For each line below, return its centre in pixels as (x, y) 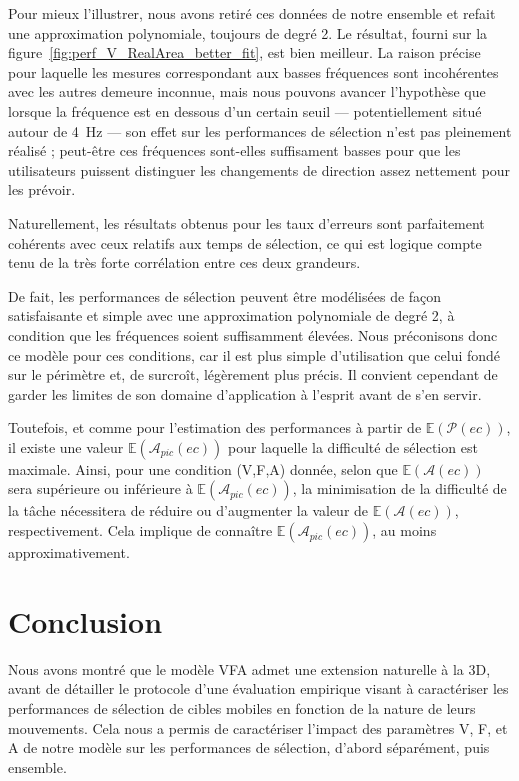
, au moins (404, 530)
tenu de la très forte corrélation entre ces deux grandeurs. (184, 262)
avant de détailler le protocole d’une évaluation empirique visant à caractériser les (258, 688)
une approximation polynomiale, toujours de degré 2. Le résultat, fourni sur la (248, 32)
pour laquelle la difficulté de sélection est (353, 446)
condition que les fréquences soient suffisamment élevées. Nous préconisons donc (253, 334)
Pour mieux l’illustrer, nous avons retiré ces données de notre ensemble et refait (252, 13)
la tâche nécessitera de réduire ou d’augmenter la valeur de (188, 510)
